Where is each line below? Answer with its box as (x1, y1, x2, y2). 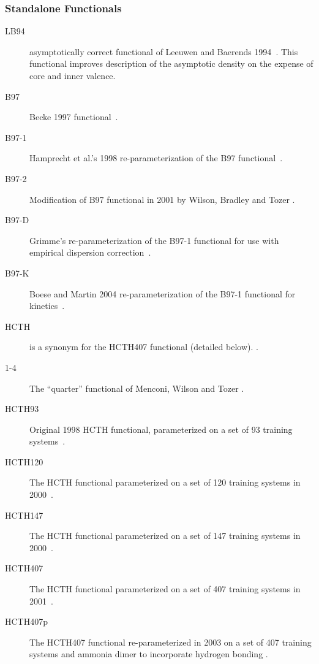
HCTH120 (5, 455, 43, 468)
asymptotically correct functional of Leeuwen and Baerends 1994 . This (29, 45, 298, 58)
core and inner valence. (29, 69, 116, 82)
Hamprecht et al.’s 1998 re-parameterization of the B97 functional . (29, 151, 283, 164)
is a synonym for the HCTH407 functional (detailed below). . (29, 340, 258, 353)
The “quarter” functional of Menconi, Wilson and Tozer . (29, 381, 244, 394)
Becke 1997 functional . (29, 110, 118, 123)
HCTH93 (5, 402, 39, 415)
